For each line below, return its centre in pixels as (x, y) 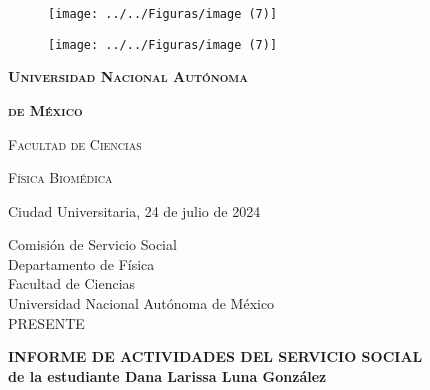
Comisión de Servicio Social (92, 244)
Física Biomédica (60, 177)
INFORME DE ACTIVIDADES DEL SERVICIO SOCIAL (215, 356)
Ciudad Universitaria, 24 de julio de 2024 (134, 210)
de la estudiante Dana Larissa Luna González (167, 375)
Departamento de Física (81, 263)
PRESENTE (46, 322)
